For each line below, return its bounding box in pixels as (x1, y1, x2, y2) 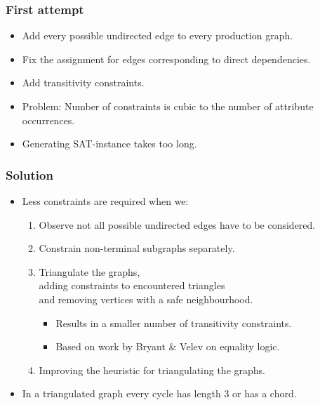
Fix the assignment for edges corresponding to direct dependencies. (22, 51, 311, 66)
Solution (6, 166, 53, 183)
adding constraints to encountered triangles (39, 278, 225, 293)
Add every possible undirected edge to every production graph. (22, 28, 293, 43)
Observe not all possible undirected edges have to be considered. (39, 217, 316, 232)
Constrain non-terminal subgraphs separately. (39, 241, 235, 255)
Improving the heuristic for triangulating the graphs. (39, 362, 265, 377)
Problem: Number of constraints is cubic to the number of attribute (22, 99, 314, 113)
